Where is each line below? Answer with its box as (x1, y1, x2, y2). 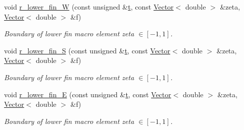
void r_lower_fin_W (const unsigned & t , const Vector (4, 2, 174, 12)
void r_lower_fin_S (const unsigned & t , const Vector (4, 45, 171, 55)
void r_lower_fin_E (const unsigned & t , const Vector (4, 89, 171, 99)
